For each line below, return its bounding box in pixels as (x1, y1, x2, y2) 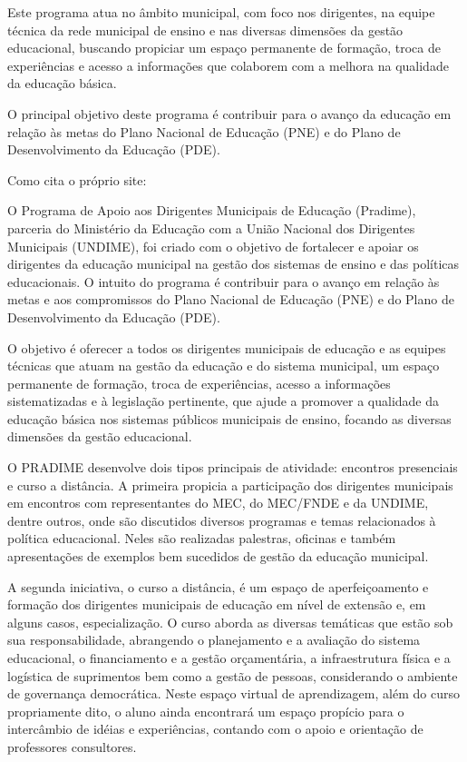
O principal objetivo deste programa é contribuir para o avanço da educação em (7, 104, 452, 123)
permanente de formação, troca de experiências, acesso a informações (7, 373, 391, 392)
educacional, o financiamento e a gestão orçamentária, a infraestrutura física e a (7, 648, 451, 667)
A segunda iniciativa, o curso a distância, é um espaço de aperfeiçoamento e (7, 577, 429, 596)
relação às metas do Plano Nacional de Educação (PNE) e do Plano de (7, 122, 401, 141)
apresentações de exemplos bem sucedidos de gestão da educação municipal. (7, 547, 429, 566)
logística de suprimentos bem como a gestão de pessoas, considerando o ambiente (7, 666, 458, 685)
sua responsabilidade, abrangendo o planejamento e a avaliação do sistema (7, 630, 421, 649)
